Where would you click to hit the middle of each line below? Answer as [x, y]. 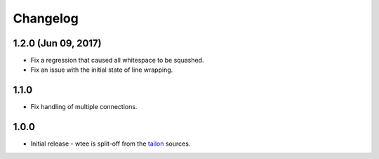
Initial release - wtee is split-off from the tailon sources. [111, 144]
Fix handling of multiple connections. [84, 107]
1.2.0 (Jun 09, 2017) [57, 43]
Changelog [46, 18]
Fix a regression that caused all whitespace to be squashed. [117, 61]
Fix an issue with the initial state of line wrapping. [102, 70]
